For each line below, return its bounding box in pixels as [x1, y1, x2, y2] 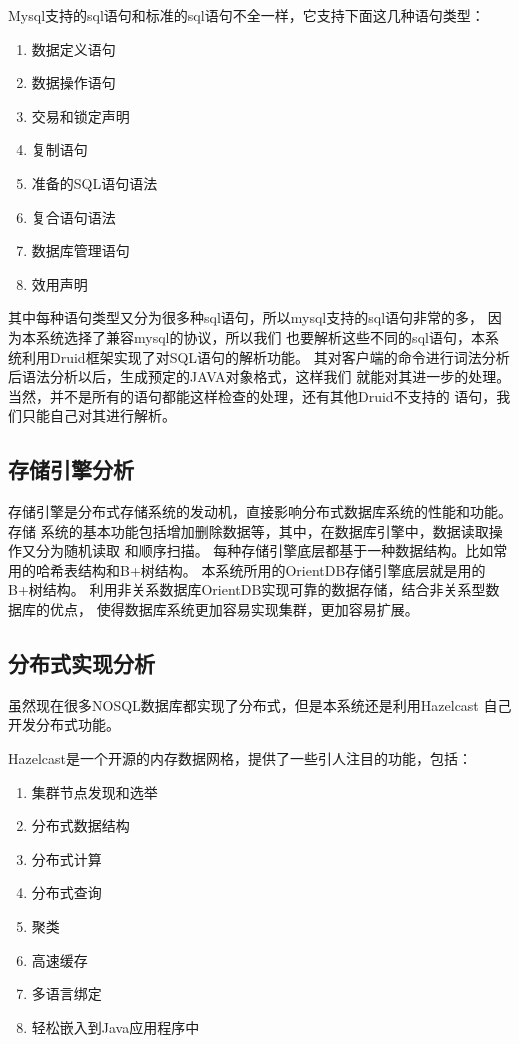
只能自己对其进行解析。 [21, 405, 176, 426]
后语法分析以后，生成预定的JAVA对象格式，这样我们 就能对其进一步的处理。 [8, 366, 511, 387]
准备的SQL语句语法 [31, 172, 158, 193]
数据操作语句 [31, 72, 116, 93]
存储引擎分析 [8, 454, 134, 485]
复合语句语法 [31, 206, 116, 227]
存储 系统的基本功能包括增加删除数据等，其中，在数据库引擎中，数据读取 [8, 520, 489, 541]
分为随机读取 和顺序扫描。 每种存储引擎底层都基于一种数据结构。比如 [35, 540, 494, 561]
